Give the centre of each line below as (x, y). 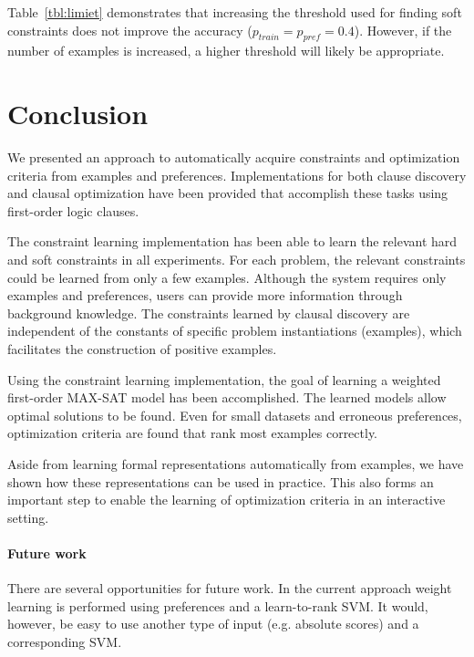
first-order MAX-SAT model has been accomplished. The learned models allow (227, 397)
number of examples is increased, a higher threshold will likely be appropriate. (226, 51)
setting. (28, 517)
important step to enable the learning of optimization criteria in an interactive (227, 500)
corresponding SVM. (65, 641)
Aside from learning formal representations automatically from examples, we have (236, 464)
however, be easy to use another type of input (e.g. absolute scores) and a (213, 624)
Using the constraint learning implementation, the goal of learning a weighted (224, 379)
